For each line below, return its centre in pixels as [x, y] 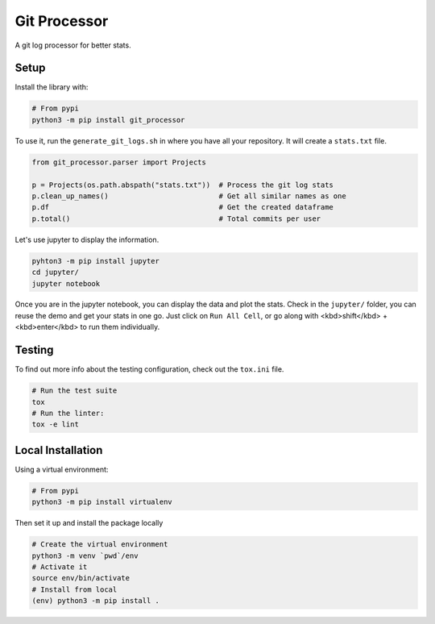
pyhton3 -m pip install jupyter [96, 261]
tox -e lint [56, 424]
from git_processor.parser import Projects [119, 162]
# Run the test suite [75, 391]
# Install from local [75, 589]
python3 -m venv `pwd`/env [85, 555]
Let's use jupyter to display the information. [87, 239]
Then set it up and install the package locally [89, 523]
